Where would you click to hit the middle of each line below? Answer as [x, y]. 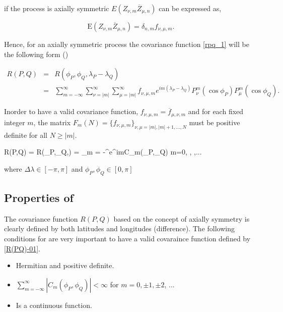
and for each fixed [216, 111]
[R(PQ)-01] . [22, 248]
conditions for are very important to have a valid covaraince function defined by [127, 238]
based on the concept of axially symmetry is [182, 218]
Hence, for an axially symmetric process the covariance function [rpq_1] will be [127, 44]
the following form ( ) [36, 54]
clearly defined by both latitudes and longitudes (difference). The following [119, 228]
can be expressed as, [190, 8]
